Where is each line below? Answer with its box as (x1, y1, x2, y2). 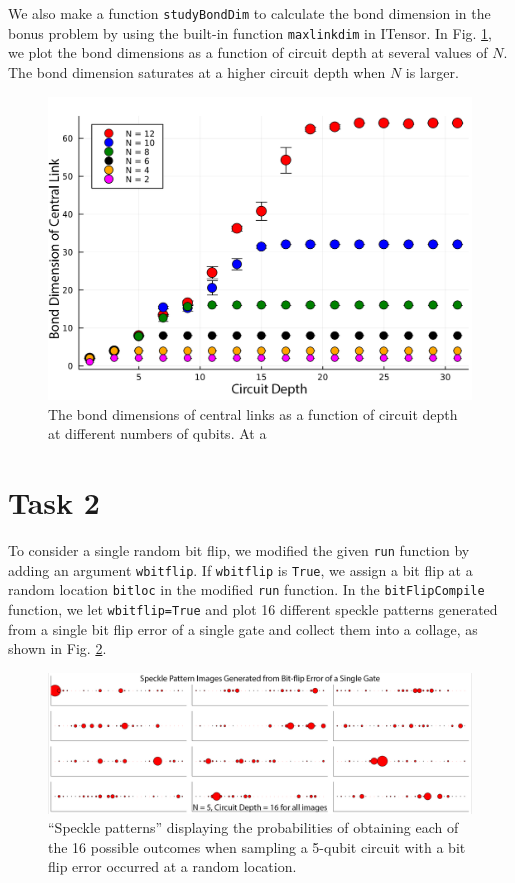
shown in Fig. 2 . (8, 638, 107, 659)
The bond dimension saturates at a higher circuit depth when (8, 61, 386, 82)
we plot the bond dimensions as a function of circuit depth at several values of (8, 42, 488, 63)
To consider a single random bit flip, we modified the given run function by (8, 539, 470, 560)
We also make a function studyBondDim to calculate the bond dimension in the (8, 3, 491, 23)
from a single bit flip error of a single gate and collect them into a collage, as (8, 618, 478, 639)
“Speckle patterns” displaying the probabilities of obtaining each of (48, 817, 459, 838)
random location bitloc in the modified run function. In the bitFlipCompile (8, 579, 485, 600)
